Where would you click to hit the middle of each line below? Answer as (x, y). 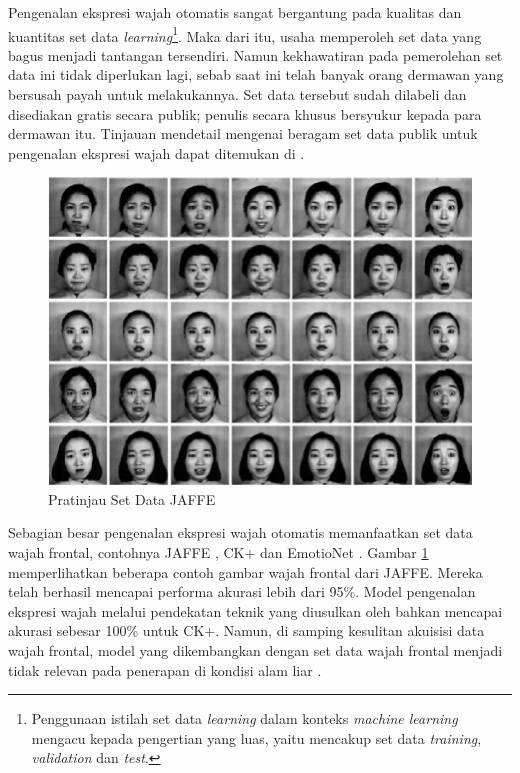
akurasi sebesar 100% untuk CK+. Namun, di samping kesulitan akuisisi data (246, 630)
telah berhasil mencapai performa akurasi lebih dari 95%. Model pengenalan (242, 591)
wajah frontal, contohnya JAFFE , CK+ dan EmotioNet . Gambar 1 (218, 551)
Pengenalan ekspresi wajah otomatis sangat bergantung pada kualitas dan (235, 12)
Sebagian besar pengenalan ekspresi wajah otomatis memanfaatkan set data (240, 532)
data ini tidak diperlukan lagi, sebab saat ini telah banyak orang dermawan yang (256, 74)
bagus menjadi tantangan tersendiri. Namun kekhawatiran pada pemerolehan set (255, 54)
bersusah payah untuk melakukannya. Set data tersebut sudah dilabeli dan (237, 94)
